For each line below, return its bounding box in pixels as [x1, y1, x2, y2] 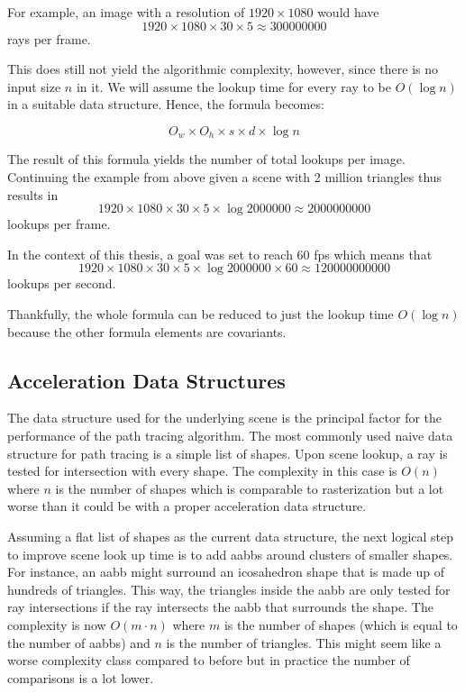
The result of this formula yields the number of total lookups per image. [7, 150, 406, 169]
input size [7, 77, 61, 96]
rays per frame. [7, 29, 91, 48]
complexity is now [7, 615, 106, 634]
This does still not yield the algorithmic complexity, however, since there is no [7, 59, 439, 78]
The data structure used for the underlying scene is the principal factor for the [7, 408, 442, 427]
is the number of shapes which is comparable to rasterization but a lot [55, 479, 444, 497]
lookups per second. [7, 274, 116, 293]
